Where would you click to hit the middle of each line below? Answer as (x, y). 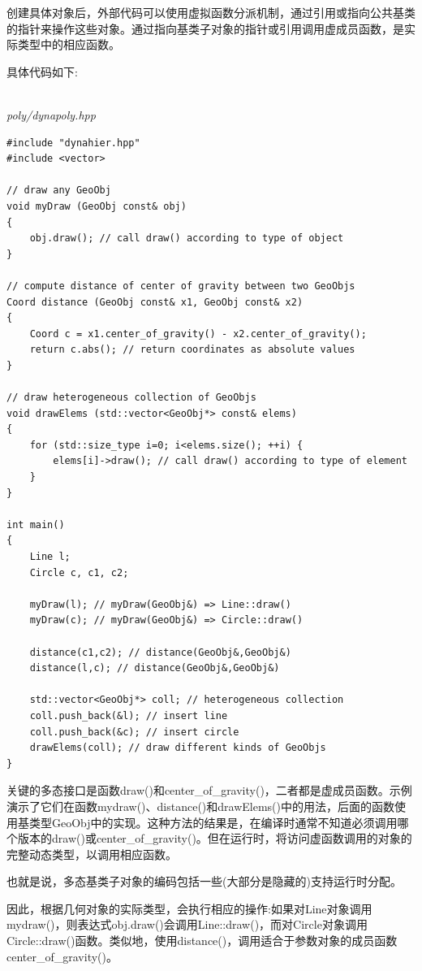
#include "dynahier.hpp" (73, 143)
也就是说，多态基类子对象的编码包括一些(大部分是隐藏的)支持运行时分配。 (204, 881)
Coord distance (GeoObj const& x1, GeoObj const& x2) (155, 302)
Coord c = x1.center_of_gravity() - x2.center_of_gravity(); (198, 334)
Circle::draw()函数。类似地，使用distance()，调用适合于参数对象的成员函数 (202, 941)
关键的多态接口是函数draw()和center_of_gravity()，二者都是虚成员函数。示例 (209, 790)
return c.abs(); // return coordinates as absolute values (192, 350)
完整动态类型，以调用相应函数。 (92, 854)
